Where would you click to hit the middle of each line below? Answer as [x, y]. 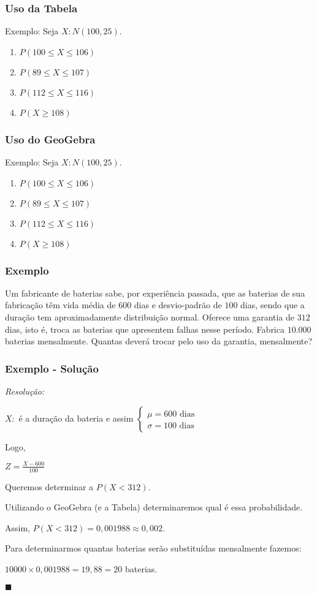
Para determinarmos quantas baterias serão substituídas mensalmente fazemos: [153, 548]
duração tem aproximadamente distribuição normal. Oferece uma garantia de [150, 317]
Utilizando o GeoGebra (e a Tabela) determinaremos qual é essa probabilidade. [154, 507]
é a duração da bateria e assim [76, 418]
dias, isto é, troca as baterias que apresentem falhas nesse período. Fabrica [145, 329]
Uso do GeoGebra [50, 139]
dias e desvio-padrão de [178, 305]
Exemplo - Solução [52, 368]
